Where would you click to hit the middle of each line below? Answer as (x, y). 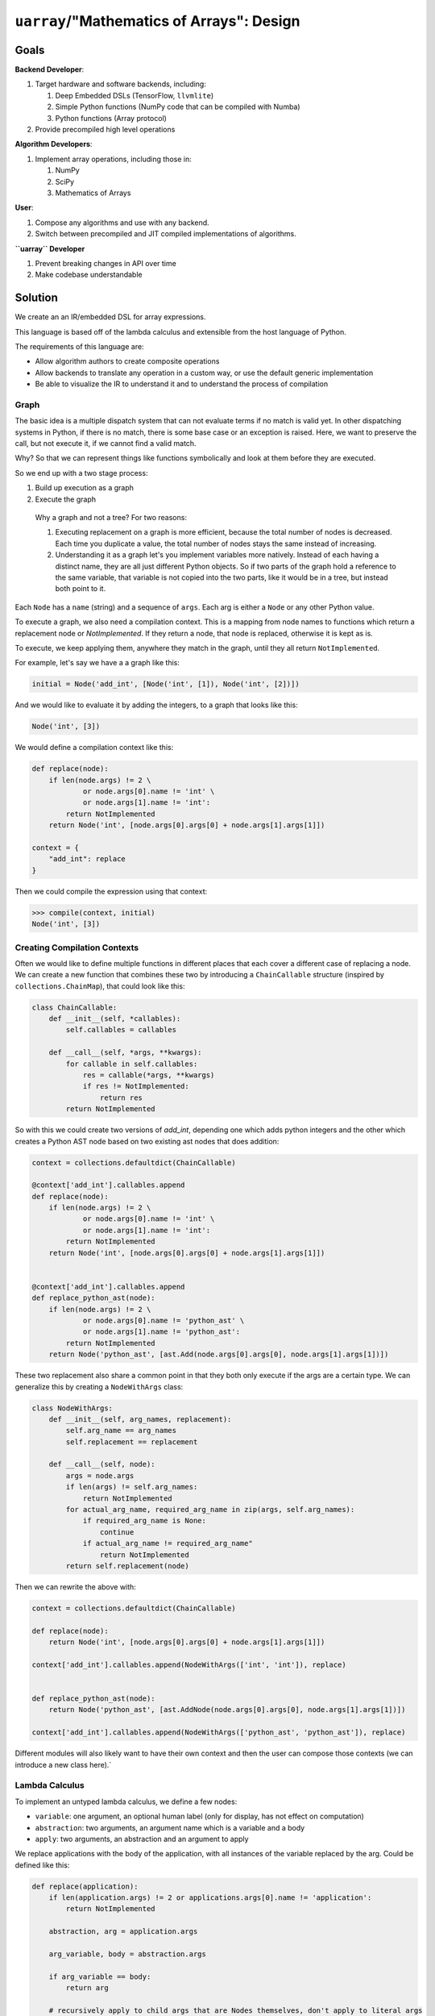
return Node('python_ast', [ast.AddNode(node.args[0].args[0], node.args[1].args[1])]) (227, 1710)
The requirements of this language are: (79, 346)
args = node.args (100, 1475)
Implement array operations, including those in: (114, 159)
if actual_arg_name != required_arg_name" (168, 1543)
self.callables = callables (121, 1030)
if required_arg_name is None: (145, 1521)
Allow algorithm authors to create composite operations (127, 361)
